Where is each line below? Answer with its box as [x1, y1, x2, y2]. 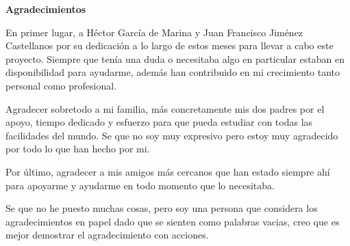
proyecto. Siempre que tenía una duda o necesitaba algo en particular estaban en [5, 51, 345, 66]
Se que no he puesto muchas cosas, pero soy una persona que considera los [5, 201, 318, 215]
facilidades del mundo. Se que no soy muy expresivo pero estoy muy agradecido [5, 128, 338, 142]
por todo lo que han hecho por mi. [5, 141, 150, 156]
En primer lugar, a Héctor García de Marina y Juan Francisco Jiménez [5, 25, 303, 39]
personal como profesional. [5, 78, 117, 92]
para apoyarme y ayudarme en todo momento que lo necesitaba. [5, 178, 275, 192]
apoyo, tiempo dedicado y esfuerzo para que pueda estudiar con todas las [5, 115, 313, 129]
